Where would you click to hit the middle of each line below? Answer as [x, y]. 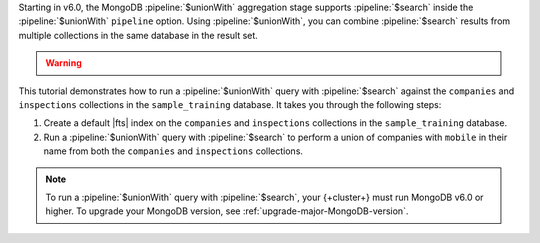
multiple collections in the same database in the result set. [138, 35]
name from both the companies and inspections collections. [173, 151]
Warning [63, 63]
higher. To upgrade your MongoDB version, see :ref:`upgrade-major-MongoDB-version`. [227, 211]
